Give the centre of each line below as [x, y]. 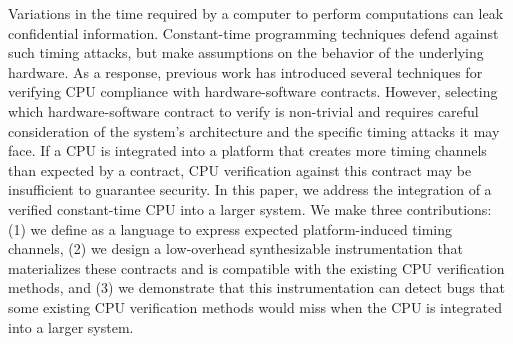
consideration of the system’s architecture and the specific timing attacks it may [254, 130]
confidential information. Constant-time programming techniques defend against [253, 32]
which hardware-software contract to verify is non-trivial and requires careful [243, 110]
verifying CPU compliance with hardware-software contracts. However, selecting [253, 91]
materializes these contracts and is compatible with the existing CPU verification [256, 267]
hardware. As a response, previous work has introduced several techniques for [245, 71]
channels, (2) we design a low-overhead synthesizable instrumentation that [236, 248]
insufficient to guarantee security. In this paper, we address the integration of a [250, 189]
